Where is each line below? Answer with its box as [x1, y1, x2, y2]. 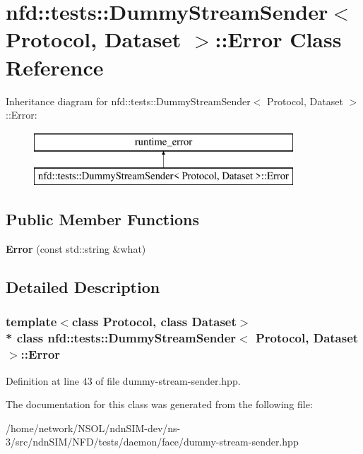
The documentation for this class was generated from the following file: [6, 397, 313, 412]
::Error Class [215, 25, 342, 54]
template [6, 313, 57, 330]
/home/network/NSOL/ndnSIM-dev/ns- [6, 420, 181, 435]
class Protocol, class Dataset [71, 313, 237, 330]
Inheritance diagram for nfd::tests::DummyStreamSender [6, 93, 251, 108]
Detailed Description [6, 276, 160, 298]
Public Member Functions [6, 208, 199, 230]
